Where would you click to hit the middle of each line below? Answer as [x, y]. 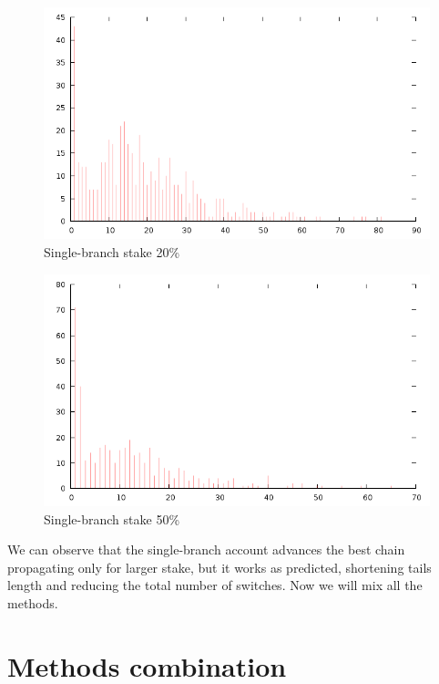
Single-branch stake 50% [112, 518]
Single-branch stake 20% [112, 251]
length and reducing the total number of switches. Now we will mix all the [215, 585]
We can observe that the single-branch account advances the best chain [206, 549]
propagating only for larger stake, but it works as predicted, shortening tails [219, 567]
